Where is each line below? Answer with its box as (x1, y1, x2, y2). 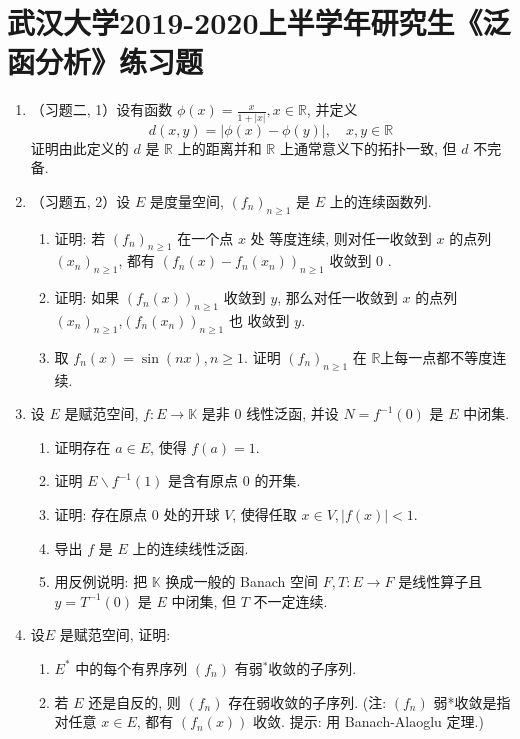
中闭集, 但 (171, 590, 236, 611)
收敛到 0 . (329, 250, 392, 271)
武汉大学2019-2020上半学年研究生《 (7, 2, 483, 43)
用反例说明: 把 (54, 571, 148, 592)
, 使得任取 (232, 503, 297, 524)
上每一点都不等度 (380, 346, 493, 367)
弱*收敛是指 (433, 691, 511, 712)
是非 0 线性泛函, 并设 (201, 403, 339, 424)
